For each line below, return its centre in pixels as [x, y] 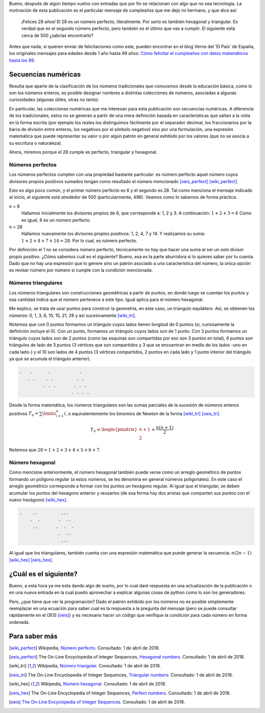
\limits [49, 414]
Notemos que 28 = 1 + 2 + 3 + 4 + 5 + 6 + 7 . [55, 450]
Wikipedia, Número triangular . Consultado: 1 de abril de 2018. [99, 666]
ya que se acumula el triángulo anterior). [50, 359]
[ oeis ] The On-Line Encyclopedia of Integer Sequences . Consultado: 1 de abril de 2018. [97, 702]
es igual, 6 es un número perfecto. [56, 220]
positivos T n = [24, 414]
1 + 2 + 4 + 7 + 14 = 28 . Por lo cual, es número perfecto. [79, 240]
